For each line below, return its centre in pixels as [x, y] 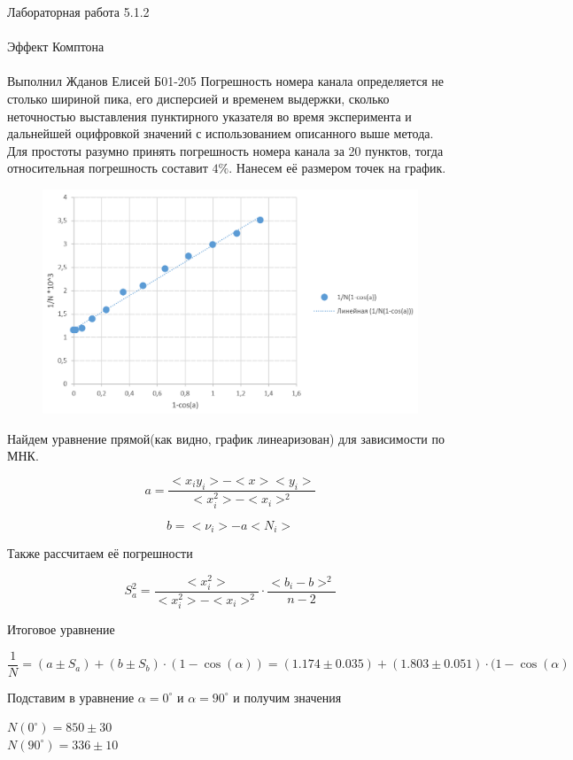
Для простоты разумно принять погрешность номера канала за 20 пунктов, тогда [225, 150]
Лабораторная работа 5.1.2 [78, 12]
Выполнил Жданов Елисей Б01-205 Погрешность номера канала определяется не [226, 81]
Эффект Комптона [56, 47]
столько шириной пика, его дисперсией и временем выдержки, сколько [198, 98]
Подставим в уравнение [71, 697]
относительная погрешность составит [108, 168]
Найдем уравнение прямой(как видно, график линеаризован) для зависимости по [226, 438]
